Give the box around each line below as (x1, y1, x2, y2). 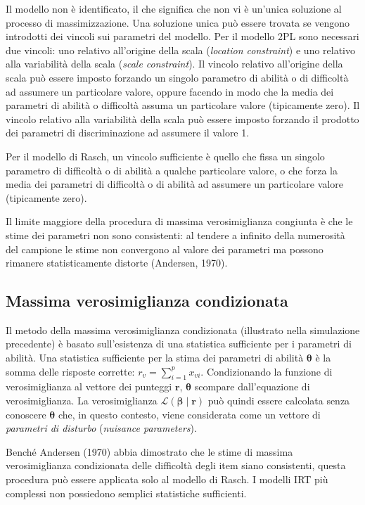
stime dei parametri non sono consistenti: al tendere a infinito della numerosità (6, 227, 345, 242)
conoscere (6, 407, 46, 421)
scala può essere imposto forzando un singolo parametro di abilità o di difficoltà (6, 70, 349, 84)
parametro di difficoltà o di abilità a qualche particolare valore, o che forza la (6, 162, 338, 177)
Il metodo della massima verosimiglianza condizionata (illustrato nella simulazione (6, 322, 360, 337)
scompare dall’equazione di (194, 379, 310, 394)
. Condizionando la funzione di (200, 364, 333, 378)
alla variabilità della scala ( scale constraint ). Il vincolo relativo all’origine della (6, 56, 343, 71)
